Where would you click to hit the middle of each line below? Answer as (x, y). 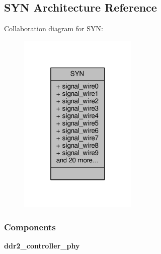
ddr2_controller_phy (42, 245)
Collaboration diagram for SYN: (54, 28)
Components (30, 227)
